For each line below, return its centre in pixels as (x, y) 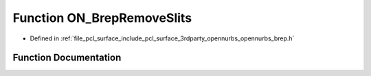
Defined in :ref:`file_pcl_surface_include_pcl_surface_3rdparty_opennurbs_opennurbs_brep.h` (162, 38)
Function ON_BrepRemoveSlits (102, 18)
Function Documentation (67, 58)
